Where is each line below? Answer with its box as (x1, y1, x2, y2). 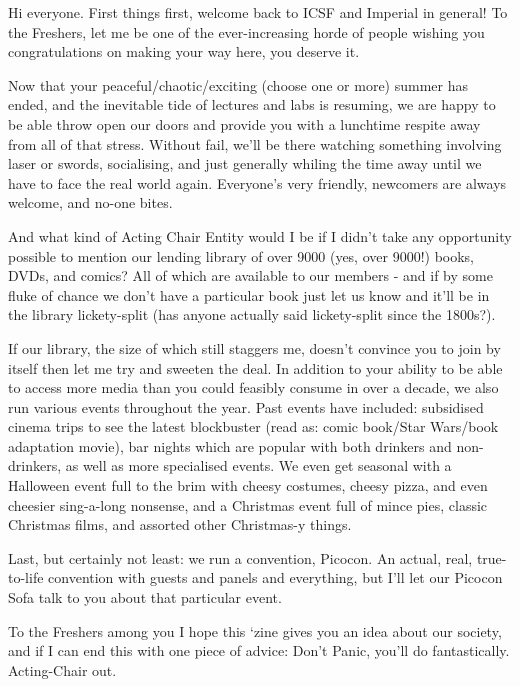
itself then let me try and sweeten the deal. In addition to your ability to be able (8, 357, 503, 378)
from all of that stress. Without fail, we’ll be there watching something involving (8, 133, 502, 154)
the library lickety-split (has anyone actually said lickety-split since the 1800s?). (8, 304, 496, 325)
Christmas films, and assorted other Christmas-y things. (8, 514, 352, 535)
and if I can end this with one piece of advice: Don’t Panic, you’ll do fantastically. (8, 640, 510, 661)
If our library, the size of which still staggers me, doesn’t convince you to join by (8, 337, 501, 358)
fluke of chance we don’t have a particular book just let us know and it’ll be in (8, 284, 490, 305)
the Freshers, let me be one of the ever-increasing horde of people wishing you (8, 21, 485, 42)
